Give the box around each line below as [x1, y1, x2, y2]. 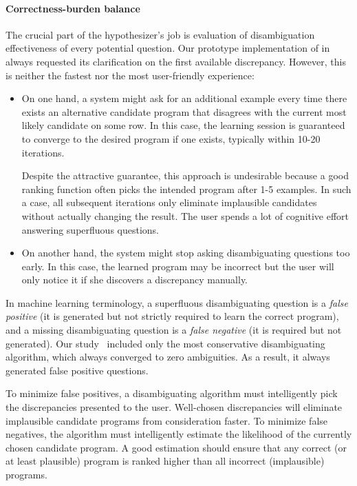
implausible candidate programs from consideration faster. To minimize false [6, 413, 328, 427]
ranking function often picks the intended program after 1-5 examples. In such [21, 181, 351, 196]
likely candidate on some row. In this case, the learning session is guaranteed [21, 118, 345, 132]
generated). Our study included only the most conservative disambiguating [6, 336, 325, 350]
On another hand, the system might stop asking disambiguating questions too [21, 245, 350, 260]
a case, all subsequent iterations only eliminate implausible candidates [21, 195, 317, 210]
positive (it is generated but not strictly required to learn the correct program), [6, 309, 339, 323]
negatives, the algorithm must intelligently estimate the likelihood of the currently [6, 427, 352, 441]
